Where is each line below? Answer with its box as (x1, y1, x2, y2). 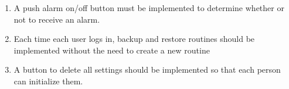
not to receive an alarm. (13, 13, 100, 25)
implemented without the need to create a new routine (13, 44, 210, 56)
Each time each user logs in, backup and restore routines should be (13, 33, 255, 45)
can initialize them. (13, 74, 83, 87)
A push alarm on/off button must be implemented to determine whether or (13, 2, 284, 13)
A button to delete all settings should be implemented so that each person (13, 63, 281, 76)
